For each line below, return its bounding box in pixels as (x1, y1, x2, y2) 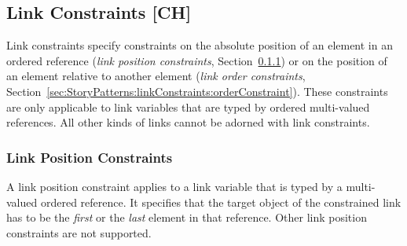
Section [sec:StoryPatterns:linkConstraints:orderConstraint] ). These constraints (6, 83, 388, 99)
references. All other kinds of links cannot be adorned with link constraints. (6, 114, 370, 130)
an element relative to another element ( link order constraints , (6, 68, 306, 84)
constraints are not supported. (6, 224, 152, 240)
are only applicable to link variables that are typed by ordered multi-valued (6, 98, 370, 115)
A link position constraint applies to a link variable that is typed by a (6, 178, 343, 194)
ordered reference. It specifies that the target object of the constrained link (40, 193, 401, 210)
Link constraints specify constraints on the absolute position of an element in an (6, 37, 393, 53)
